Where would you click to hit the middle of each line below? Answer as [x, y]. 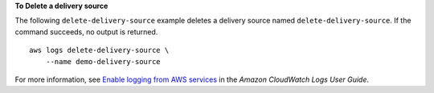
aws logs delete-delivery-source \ [99, 51]
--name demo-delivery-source [103, 61]
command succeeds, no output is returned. [86, 31]
